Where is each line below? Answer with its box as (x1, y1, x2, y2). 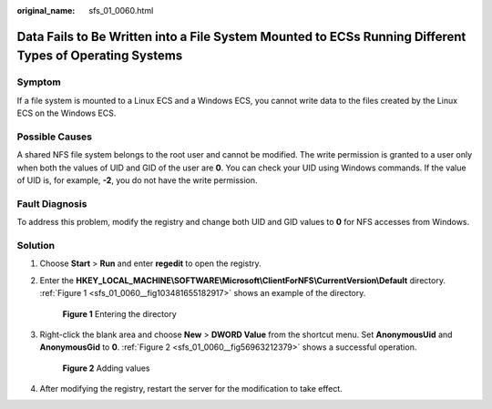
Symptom (16, 76, 61, 88)
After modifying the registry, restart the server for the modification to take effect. (39, 383, 343, 394)
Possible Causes (16, 130, 93, 143)
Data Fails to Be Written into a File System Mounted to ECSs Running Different (16, 28, 466, 45)
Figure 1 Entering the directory (62, 308, 177, 319)
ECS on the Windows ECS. (16, 107, 117, 118)
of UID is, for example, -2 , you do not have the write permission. (16, 175, 259, 186)
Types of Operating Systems (16, 48, 183, 64)
